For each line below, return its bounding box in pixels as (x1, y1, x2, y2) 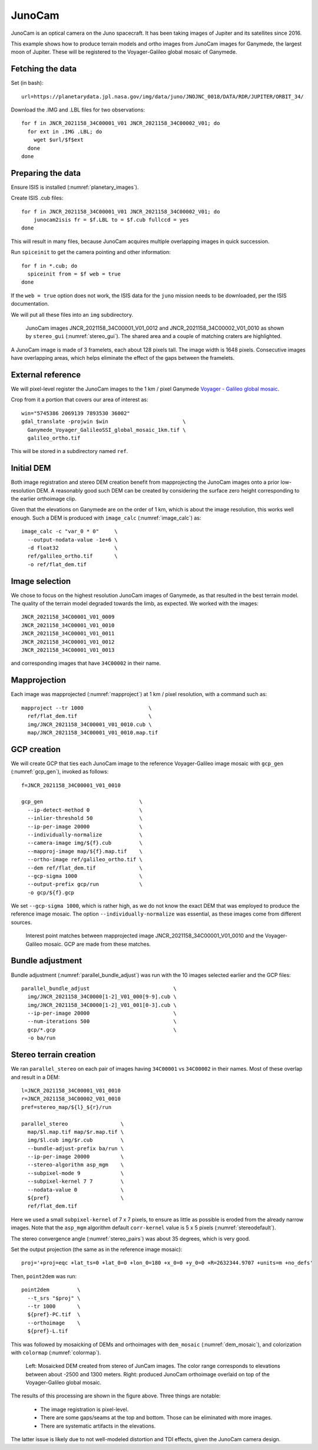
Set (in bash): (11, 80, 44, 87)
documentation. (11, 300, 49, 307)
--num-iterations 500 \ (27, 1018, 177, 1025)
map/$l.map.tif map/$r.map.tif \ (27, 1128, 124, 1135)
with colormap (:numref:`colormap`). (11, 1349, 101, 1356)
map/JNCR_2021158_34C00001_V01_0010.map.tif (27, 729, 158, 736)
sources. (11, 918, 32, 926)
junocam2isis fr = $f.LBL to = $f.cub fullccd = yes (33, 216, 190, 224)
